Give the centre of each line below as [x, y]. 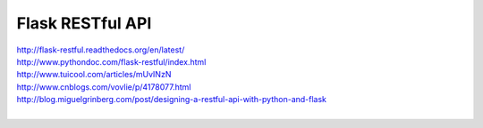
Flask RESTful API [84, 23]
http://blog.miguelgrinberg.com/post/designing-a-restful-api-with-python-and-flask [171, 100]
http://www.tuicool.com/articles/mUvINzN [94, 75]
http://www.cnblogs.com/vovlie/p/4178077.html [104, 87]
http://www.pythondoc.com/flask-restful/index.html [111, 61]
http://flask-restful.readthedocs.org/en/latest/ [101, 50]
